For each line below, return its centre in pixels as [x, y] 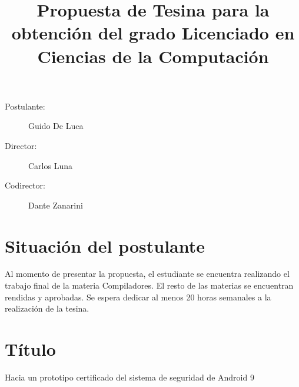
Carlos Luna [50, 165]
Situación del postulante [105, 245]
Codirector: [25, 185]
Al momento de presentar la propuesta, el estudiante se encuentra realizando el [147, 274]
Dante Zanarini [56, 205]
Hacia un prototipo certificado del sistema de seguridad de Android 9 [129, 377]
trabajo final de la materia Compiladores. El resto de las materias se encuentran [149, 285]
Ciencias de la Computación [153, 56]
